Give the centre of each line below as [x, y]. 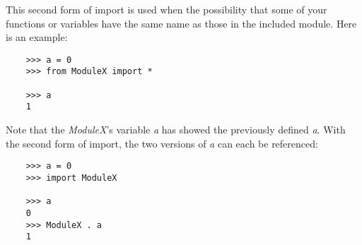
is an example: [37, 37]
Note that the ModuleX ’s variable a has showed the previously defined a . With [176, 130]
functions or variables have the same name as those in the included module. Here [181, 23]
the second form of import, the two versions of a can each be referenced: [162, 143]
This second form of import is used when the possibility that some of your [167, 9]
